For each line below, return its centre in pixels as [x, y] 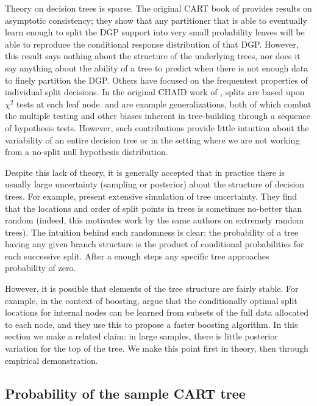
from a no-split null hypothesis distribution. [87, 152]
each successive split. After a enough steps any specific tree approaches [137, 256]
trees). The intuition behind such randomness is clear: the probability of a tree [152, 232]
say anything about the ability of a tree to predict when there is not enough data [157, 67]
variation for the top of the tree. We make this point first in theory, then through [157, 348]
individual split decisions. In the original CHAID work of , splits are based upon [155, 92]
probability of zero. [41, 268]
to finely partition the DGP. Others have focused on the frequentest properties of [156, 80]
